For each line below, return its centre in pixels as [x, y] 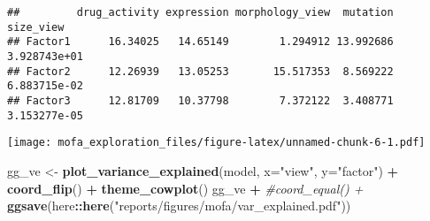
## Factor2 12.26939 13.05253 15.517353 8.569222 [200, 71]
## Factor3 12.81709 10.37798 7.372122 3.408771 [200, 100]
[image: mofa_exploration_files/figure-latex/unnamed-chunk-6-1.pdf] [216, 143]
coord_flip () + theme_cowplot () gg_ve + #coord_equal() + [185, 188]
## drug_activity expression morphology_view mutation [200, 12]
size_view [36, 27]
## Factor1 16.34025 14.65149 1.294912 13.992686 [200, 42]
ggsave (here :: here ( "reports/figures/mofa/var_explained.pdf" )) [179, 206]
